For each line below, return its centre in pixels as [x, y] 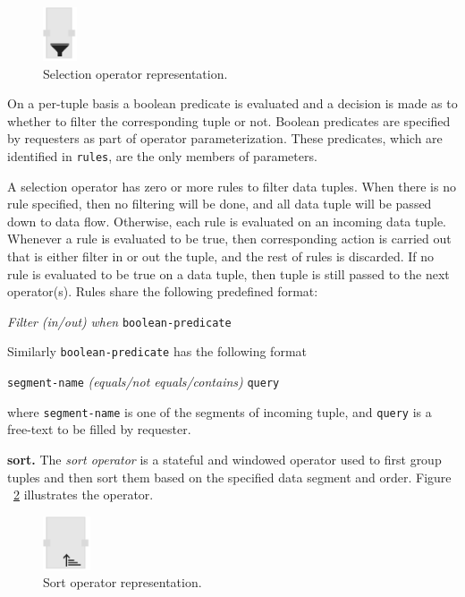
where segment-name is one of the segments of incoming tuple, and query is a [220, 411]
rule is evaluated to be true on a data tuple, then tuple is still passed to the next [228, 273]
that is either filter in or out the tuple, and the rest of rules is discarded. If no [221, 256]
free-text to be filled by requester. [99, 429]
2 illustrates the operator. [84, 495]
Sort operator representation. [123, 582]
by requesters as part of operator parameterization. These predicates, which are [225, 138]
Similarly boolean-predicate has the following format [157, 351]
